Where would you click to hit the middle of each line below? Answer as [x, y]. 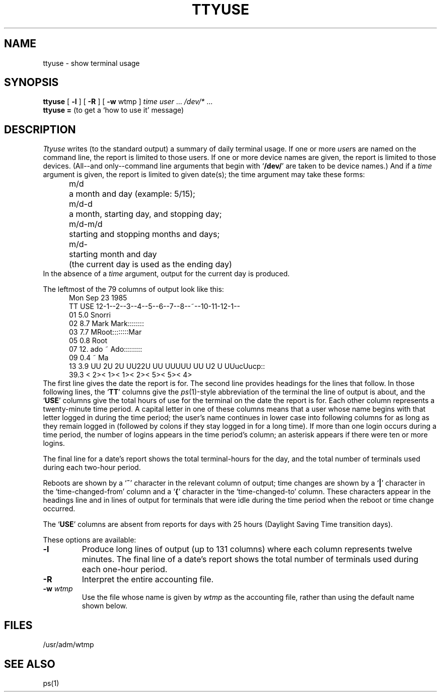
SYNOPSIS [31, 83]
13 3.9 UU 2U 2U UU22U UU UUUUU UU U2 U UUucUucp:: [167, 366]
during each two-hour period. [92, 468]
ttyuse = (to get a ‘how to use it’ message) [114, 110]
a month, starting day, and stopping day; [145, 214]
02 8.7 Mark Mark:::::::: [106, 324]
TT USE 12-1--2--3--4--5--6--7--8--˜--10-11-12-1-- [155, 306]
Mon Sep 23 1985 [98, 298]
